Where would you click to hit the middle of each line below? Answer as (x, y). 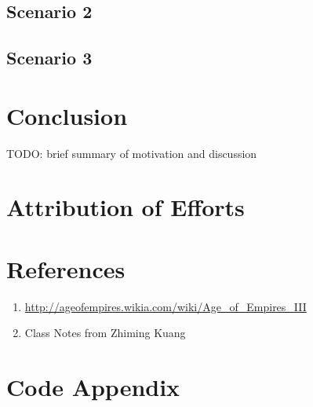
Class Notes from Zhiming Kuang (105, 333)
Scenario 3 (49, 58)
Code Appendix (93, 387)
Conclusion (67, 115)
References (66, 268)
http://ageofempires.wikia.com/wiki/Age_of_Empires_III (166, 306)
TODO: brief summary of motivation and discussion (132, 153)
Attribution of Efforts (126, 207)
